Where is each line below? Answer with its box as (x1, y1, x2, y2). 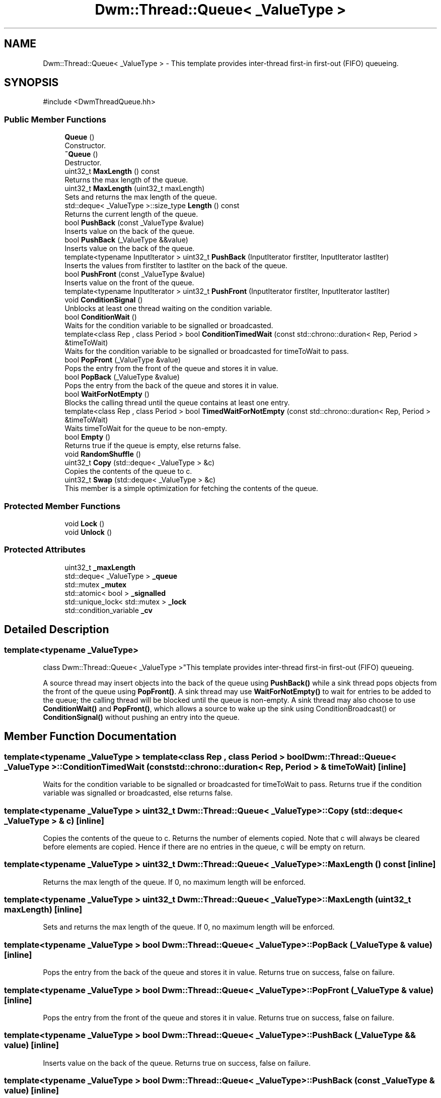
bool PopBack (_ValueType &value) (64, 373, 180, 382)
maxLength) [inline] (4, 904, 83, 914)
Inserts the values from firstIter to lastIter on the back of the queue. (64, 261, 287, 270)
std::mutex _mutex (64, 580, 127, 589)
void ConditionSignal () (64, 295, 143, 304)
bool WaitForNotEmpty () (64, 390, 150, 399)
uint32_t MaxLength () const (64, 167, 160, 176)
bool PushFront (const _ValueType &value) (64, 270, 205, 279)
